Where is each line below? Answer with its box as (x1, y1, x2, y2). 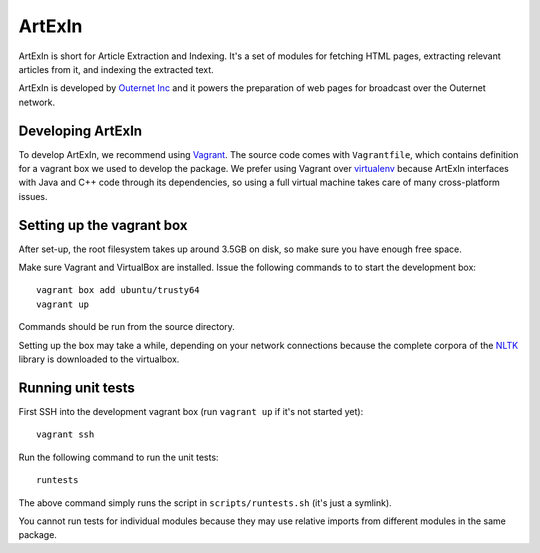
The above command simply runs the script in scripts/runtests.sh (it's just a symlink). (18, 496, 392, 509)
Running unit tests (18, 379, 135, 396)
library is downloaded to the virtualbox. (18, 353, 180, 365)
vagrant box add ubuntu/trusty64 (36, 285, 200, 296)
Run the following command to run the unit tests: (18, 451, 219, 463)
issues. (18, 190, 49, 202)
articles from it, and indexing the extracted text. (18, 63, 214, 75)
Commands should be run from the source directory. (18, 321, 235, 333)
